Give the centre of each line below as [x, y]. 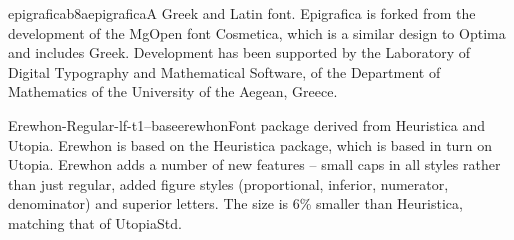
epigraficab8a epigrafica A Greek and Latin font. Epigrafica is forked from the [242, 13]
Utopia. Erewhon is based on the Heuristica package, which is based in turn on [250, 144]
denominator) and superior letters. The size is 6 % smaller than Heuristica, [235, 203]
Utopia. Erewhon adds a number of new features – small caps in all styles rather [254, 164]
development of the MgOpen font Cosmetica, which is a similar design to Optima [257, 32]
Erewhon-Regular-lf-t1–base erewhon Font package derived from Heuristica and [247, 124]
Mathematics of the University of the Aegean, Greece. [173, 91]
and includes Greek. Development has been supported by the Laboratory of [239, 52]
